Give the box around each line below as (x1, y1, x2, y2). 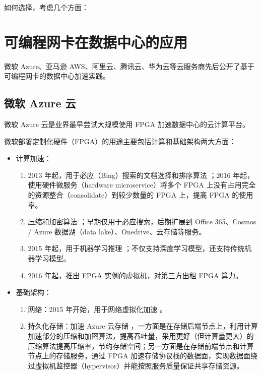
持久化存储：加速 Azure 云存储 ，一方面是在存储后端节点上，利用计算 (28, 321, 258, 331)
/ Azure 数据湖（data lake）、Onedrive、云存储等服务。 (28, 226, 206, 236)
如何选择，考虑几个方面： (4, 2, 89, 12)
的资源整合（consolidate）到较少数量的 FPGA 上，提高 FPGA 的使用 (28, 190, 253, 200)
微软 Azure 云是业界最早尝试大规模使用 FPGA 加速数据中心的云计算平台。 (4, 119, 250, 130)
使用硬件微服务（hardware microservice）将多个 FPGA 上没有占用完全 (28, 179, 256, 190)
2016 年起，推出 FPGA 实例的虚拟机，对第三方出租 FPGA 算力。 (28, 270, 243, 280)
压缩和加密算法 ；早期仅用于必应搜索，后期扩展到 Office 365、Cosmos (28, 216, 256, 227)
